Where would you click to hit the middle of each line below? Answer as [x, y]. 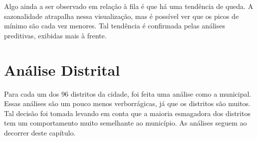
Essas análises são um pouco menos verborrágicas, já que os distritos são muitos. [128, 103]
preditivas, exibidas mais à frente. [55, 35]
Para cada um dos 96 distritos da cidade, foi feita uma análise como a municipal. [128, 93]
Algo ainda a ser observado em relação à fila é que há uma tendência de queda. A [129, 6]
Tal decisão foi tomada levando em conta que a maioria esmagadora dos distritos [127, 113]
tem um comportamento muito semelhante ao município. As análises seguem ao [126, 123]
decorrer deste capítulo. [40, 132]
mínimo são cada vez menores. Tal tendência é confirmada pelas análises [115, 26]
